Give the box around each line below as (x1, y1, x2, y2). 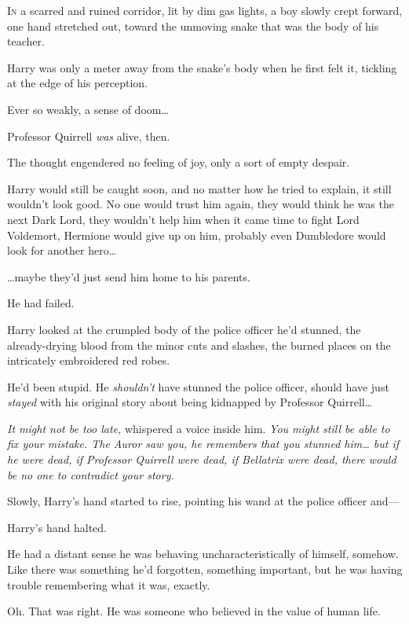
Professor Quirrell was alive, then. (7, 127, 170, 144)
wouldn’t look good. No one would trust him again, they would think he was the (7, 196, 394, 212)
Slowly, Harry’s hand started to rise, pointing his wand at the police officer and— (7, 493, 400, 509)
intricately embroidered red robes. (7, 352, 170, 369)
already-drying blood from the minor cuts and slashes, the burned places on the (7, 336, 391, 353)
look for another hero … (7, 242, 117, 259)
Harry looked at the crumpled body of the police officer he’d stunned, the (7, 321, 361, 337)
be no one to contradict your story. (7, 466, 174, 483)
